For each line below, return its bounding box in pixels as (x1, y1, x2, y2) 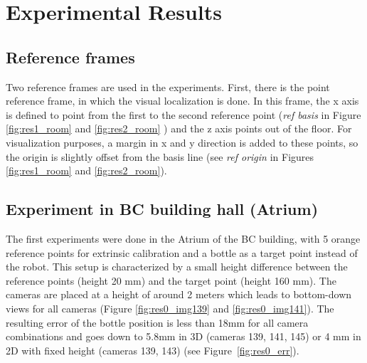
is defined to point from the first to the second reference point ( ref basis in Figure (6, 107, 361, 122)
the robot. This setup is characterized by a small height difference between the (6, 259, 348, 274)
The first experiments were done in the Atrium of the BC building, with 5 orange (6, 231, 361, 246)
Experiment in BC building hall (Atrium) (6, 198, 319, 220)
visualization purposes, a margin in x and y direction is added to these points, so (6, 135, 358, 149)
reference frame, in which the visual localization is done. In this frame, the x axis (6, 93, 359, 108)
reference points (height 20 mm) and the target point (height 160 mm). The (6, 273, 336, 288)
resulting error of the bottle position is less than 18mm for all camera (6, 315, 309, 330)
